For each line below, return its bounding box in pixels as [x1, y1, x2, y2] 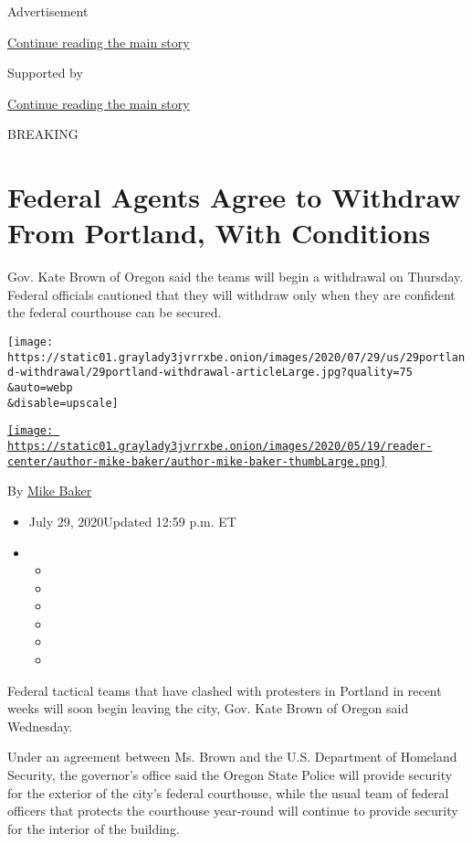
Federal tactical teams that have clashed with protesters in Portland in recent [7, 680, 442, 700]
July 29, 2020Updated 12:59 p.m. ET [28, 511, 236, 530]
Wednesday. [7, 716, 73, 735]
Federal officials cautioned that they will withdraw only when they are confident [7, 284, 456, 304]
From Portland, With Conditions [7, 214, 431, 251]
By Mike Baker [7, 481, 92, 500]
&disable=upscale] [7, 396, 119, 410]
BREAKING [7, 124, 79, 144]
